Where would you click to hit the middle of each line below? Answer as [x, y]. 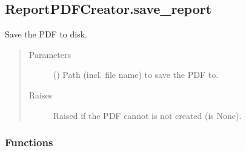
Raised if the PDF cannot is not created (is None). [147, 115]
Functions [29, 142]
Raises [41, 95]
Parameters [50, 54]
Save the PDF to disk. [46, 34]
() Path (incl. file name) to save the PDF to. [136, 75]
